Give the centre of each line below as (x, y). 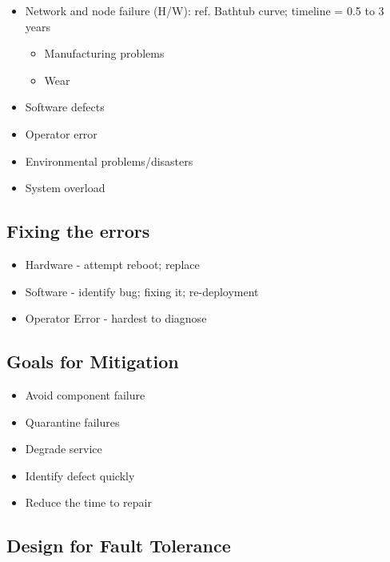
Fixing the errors (78, 231)
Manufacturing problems (104, 53)
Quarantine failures (72, 421)
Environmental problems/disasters (109, 161)
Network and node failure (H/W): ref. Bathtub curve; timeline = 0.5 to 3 (205, 10)
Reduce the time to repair (88, 502)
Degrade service (64, 449)
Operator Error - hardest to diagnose (116, 318)
